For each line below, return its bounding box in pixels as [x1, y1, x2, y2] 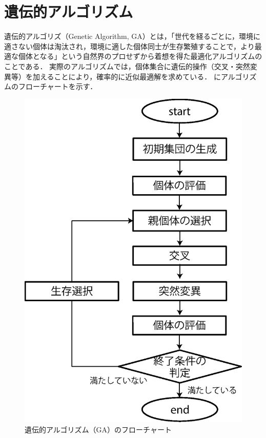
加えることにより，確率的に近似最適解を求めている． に [32, 71, 221, 81]
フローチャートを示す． [18, 81, 97, 92]
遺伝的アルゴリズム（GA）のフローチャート [25, 424, 172, 435]
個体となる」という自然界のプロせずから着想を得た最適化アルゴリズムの [18, 51, 262, 61]
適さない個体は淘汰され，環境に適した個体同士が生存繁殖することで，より [4, 40, 255, 51]
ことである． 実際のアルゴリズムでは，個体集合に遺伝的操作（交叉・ [4, 60, 236, 71]
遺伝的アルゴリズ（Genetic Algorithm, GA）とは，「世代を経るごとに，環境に [4, 31, 261, 41]
